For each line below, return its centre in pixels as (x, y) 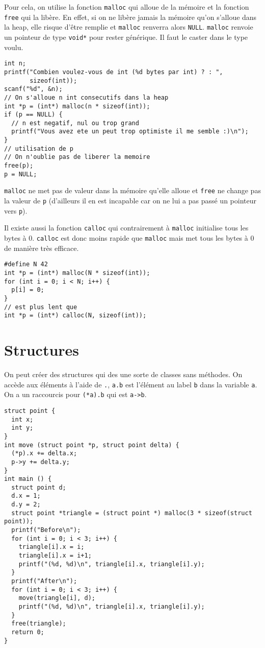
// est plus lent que (41, 307)
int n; (15, 64)
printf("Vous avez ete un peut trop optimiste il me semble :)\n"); (130, 132)
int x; (22, 419)
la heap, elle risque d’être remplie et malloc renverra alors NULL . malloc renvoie (129, 27)
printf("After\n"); (44, 581)
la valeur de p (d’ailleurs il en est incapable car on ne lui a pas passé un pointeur (130, 201)
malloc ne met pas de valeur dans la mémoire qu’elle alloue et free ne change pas (132, 190)
